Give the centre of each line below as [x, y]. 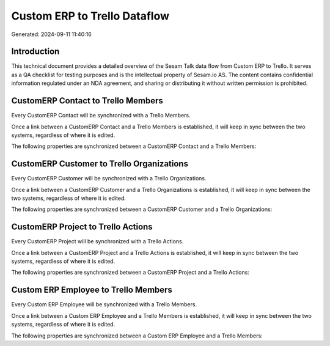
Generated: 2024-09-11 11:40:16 [51, 34]
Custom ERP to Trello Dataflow [90, 16]
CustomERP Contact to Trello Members [87, 101]
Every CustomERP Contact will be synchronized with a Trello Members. [101, 116]
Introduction [35, 52]
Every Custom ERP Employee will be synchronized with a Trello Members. [104, 304]
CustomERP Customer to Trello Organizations [100, 164]
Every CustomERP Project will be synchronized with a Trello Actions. [97, 241]
